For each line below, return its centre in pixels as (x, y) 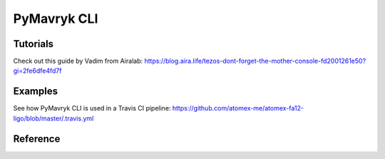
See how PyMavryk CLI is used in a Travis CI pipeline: (92, 108)
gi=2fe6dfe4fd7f (37, 71)
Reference (37, 139)
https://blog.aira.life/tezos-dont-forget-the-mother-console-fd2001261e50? (255, 61)
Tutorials (33, 44)
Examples (36, 92)
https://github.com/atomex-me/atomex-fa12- (238, 108)
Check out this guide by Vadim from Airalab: (78, 61)
